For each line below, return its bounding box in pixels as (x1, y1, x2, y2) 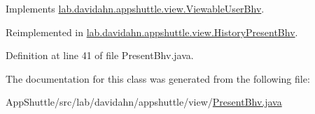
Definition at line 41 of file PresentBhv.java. (6, 48, 194, 63)
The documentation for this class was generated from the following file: (6, 71, 310, 85)
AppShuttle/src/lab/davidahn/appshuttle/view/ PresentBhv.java (6, 95, 282, 109)
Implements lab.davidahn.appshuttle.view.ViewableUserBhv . (6, 1, 265, 15)
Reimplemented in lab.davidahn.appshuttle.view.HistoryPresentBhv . (6, 24, 298, 39)
